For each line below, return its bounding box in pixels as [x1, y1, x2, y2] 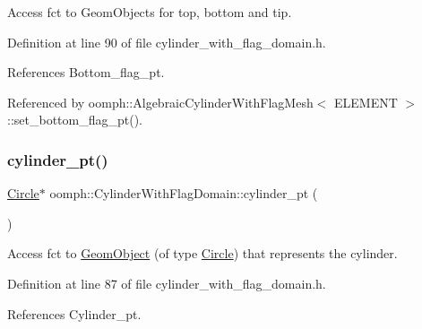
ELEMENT [334, 92, 398, 111]
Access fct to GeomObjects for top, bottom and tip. [7, 3, 292, 21]
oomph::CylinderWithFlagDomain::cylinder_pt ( [49, 184, 318, 203]
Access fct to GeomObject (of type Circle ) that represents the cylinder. [7, 244, 398, 263]
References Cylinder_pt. [7, 304, 142, 323]
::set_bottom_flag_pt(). [7, 110, 142, 129]
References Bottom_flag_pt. [7, 63, 165, 82]
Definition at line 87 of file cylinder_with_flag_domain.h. [7, 273, 326, 292]
